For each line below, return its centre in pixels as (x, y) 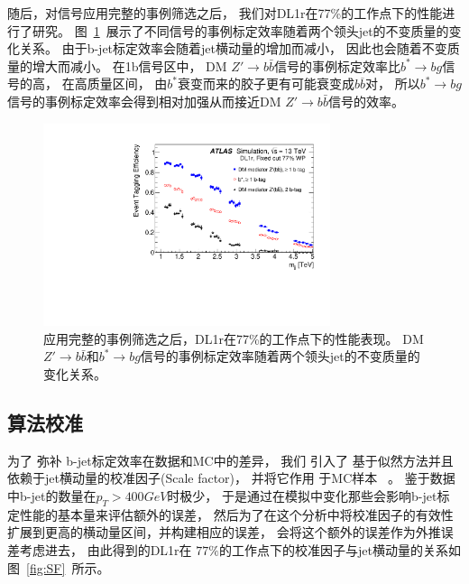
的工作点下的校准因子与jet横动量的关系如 (340, 550)
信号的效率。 (363, 101)
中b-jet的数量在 (52, 496)
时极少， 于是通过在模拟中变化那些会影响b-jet (302, 496)
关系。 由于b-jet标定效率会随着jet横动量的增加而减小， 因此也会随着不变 (233, 48)
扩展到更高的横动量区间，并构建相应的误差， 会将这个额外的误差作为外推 (224, 532)
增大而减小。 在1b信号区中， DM (129, 65)
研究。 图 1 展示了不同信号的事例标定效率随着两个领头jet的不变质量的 (240, 30)
